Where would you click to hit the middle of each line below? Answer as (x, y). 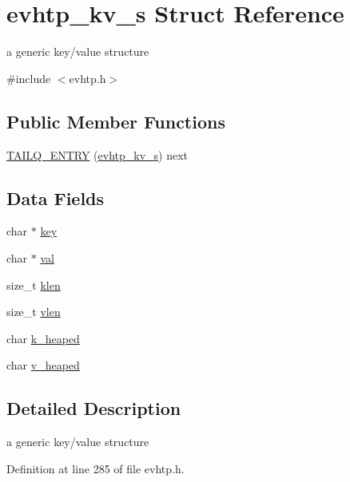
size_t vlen (34, 312)
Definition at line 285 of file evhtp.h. (95, 468)
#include (29, 78)
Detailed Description (94, 408)
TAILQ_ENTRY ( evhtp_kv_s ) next (97, 154)
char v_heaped (43, 365)
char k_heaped (43, 338)
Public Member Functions (116, 121)
